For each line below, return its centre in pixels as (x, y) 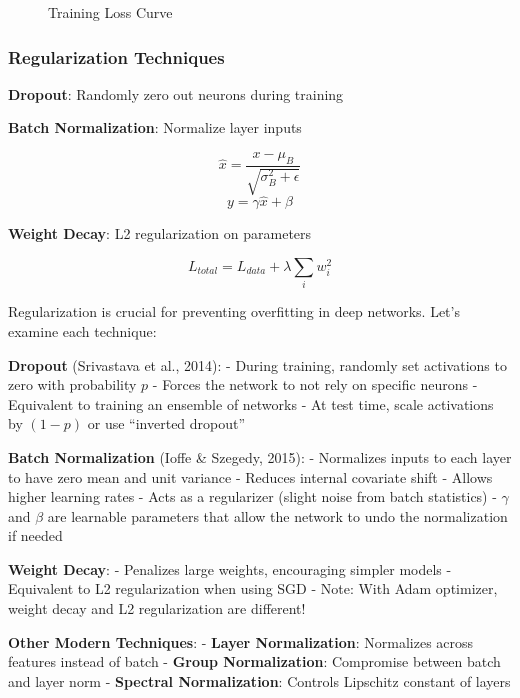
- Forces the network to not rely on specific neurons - (315, 384)
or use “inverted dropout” (166, 423)
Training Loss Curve (110, 12)
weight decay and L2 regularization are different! (157, 608)
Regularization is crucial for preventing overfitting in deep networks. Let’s (234, 311)
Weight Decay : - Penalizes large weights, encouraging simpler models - (230, 568)
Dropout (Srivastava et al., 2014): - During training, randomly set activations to (257, 364)
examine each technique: (82, 330)
